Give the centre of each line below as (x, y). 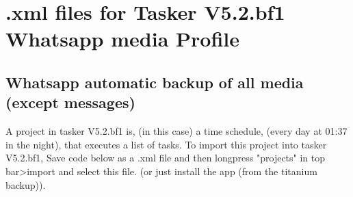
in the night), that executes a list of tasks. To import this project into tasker (166, 144)
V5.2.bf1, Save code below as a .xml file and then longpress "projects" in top (166, 158)
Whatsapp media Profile (122, 39)
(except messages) (70, 102)
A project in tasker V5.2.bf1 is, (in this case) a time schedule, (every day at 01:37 (176, 131)
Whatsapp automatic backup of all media (155, 82)
